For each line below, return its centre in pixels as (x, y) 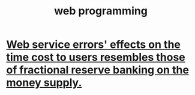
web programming (101, 11)
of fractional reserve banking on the (97, 70)
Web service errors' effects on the (94, 45)
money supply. (44, 83)
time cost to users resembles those (96, 57)
